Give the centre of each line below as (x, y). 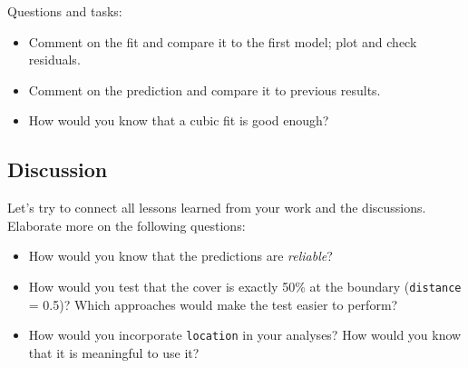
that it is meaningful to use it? (114, 352)
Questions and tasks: (65, 11)
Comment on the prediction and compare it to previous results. (205, 90)
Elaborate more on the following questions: (127, 225)
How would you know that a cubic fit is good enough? (179, 120)
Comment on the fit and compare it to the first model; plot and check (223, 41)
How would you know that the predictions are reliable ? (180, 256)
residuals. (54, 60)
